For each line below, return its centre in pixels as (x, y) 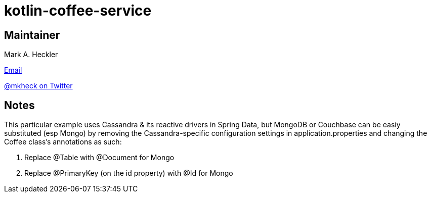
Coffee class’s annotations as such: (63, 142)
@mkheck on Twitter (38, 86)
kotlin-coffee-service (78, 11)
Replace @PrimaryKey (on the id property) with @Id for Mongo (129, 173)
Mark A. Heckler (31, 55)
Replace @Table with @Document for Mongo (99, 158)
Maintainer (32, 35)
